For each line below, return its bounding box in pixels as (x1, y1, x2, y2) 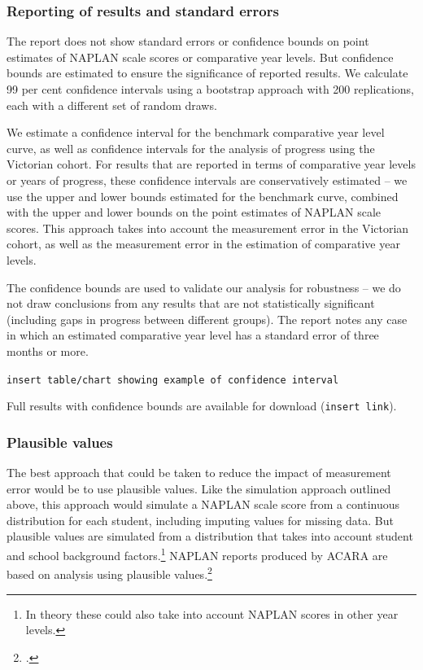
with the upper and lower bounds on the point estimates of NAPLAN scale (7, 204, 382, 221)
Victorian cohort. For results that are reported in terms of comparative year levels (7, 155, 416, 173)
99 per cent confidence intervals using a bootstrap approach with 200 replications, (7, 81, 415, 97)
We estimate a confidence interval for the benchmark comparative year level (7, 124, 385, 141)
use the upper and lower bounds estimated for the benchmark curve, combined (7, 187, 399, 204)
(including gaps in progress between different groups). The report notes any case (7, 310, 408, 327)
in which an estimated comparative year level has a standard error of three (7, 326, 379, 344)
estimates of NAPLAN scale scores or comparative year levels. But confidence (7, 48, 394, 65)
